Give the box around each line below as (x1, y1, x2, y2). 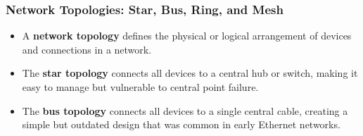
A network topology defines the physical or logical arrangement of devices (22, 28, 352, 43)
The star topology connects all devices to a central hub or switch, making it (22, 66, 358, 80)
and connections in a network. (22, 42, 152, 56)
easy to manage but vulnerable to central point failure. (22, 80, 259, 94)
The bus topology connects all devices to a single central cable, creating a (22, 103, 348, 118)
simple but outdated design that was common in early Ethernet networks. (22, 117, 340, 132)
